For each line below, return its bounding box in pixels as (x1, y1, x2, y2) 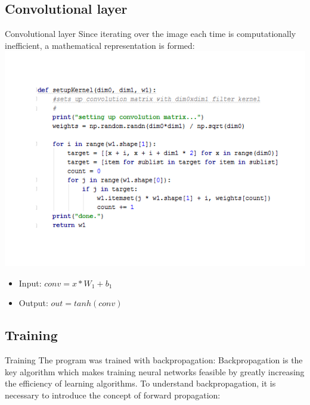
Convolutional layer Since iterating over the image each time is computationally (5, 27, 296, 40)
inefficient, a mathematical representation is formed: (5, 39, 195, 51)
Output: (18, 297, 48, 309)
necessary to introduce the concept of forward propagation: (5, 389, 221, 401)
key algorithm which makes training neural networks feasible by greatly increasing (5, 365, 305, 378)
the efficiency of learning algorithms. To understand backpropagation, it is (5, 377, 276, 390)
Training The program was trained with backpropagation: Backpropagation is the (5, 354, 303, 366)
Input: (18, 276, 42, 289)
